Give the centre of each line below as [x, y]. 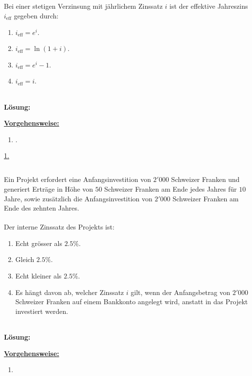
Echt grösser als [39, 243]
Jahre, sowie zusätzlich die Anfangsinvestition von [78, 198]
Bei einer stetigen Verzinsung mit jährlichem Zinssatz [83, 6]
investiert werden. [42, 311]
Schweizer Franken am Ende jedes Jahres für [170, 188]
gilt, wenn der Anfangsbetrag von [180, 292]
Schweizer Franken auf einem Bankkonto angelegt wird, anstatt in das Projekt [132, 302]
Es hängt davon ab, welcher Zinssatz [70, 292]
